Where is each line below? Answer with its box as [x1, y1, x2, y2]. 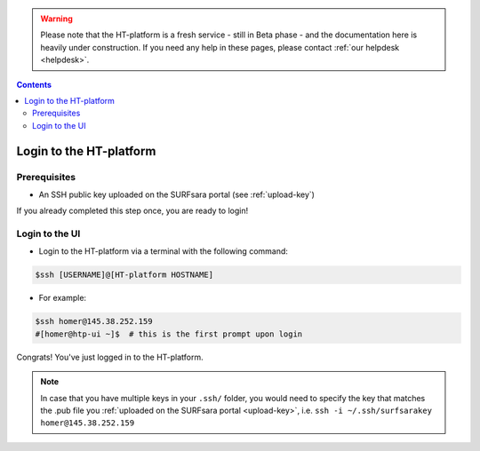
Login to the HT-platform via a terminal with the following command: [38, 246, 289, 257]
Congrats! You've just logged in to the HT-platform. [16, 352, 204, 362]
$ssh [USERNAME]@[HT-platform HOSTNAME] [35, 270, 213, 280]
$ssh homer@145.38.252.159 [35, 316, 153, 327]
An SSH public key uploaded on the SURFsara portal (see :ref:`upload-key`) [38, 189, 316, 200]
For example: [38, 293, 87, 304]
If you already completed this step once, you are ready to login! [16, 205, 249, 217]
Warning [40, 13, 73, 24]
